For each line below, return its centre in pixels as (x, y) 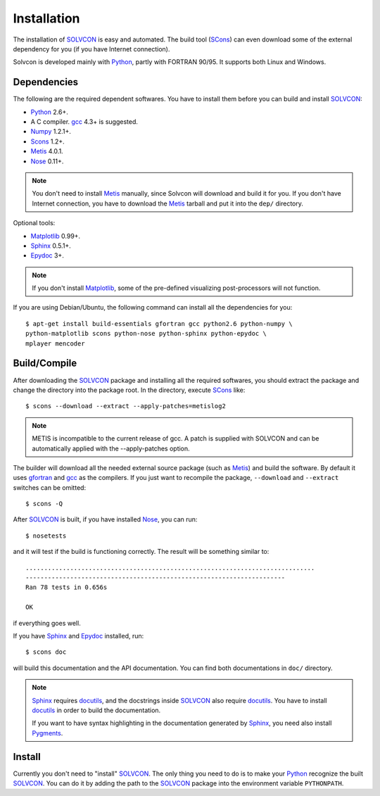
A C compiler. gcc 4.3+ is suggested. (84, 122)
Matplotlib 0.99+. (56, 236)
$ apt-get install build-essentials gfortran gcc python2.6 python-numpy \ (159, 323)
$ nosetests (46, 536)
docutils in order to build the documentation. (96, 710)
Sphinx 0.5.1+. (51, 246)
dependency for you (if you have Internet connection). (91, 49)
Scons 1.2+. (47, 141)
